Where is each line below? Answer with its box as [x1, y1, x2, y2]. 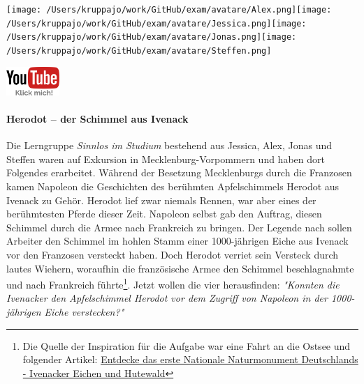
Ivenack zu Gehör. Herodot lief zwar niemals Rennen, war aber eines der [6, 192, 316, 207]
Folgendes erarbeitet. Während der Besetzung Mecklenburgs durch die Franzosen [6, 165, 352, 180]
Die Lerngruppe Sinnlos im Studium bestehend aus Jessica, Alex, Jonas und [6, 138, 333, 153]
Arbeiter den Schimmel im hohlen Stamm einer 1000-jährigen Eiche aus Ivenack [6, 233, 349, 248]
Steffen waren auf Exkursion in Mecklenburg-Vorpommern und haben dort [6, 151, 325, 166]
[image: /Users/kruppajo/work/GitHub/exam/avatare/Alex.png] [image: [6, 5, 332, 15]
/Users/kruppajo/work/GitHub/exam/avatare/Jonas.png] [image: [6, 32, 297, 43]
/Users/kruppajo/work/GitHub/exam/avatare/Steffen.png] [6, 45, 272, 56]
